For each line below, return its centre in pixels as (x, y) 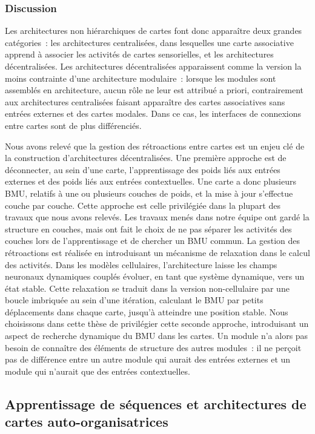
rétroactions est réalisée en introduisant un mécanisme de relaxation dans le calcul (157, 252)
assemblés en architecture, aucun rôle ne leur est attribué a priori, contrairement (154, 90)
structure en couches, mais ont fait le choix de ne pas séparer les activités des (148, 229)
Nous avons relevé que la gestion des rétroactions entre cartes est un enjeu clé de (155, 146)
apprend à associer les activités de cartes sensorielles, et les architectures (139, 54)
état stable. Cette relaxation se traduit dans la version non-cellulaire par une (147, 288)
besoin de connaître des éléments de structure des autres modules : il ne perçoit (153, 347)
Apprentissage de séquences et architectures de (156, 403)
